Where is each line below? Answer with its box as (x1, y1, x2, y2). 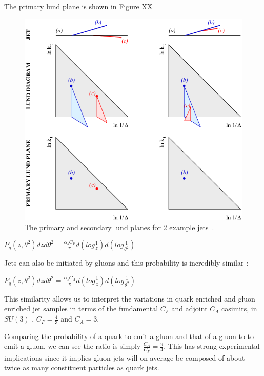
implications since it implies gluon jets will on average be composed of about (4, 352, 245, 363)
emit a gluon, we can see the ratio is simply (4, 341, 141, 351)
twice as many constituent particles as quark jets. (4, 362, 159, 373)
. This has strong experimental (164, 341, 260, 351)
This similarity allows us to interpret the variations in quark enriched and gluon (4, 293, 255, 304)
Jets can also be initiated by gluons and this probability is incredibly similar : (4, 257, 249, 268)
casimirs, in (221, 303, 257, 314)
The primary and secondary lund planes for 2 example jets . (25, 221, 214, 232)
